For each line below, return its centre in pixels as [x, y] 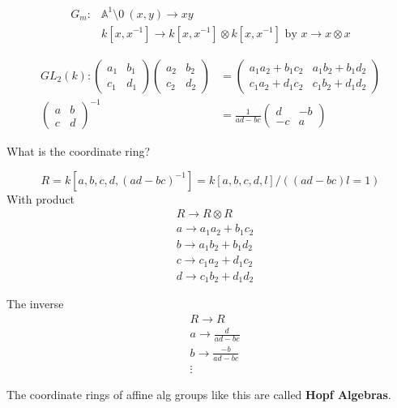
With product [41, 198]
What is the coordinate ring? [79, 151]
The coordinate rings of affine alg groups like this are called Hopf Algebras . [199, 394]
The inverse [35, 304]
